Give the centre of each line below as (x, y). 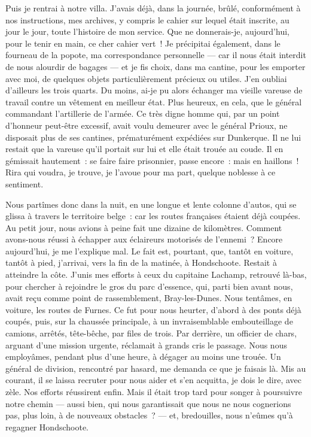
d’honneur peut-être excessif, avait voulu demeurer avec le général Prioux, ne (147, 125)
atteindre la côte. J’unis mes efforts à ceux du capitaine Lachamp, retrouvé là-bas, (156, 274)
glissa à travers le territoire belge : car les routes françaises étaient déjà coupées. (153, 216)
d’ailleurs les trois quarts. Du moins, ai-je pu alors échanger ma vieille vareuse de (154, 90)
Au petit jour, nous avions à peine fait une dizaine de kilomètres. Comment (144, 227)
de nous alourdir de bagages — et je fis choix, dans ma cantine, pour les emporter (155, 66)
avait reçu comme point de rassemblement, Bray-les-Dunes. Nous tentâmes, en (149, 298)
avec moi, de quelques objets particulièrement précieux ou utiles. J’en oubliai (146, 78)
